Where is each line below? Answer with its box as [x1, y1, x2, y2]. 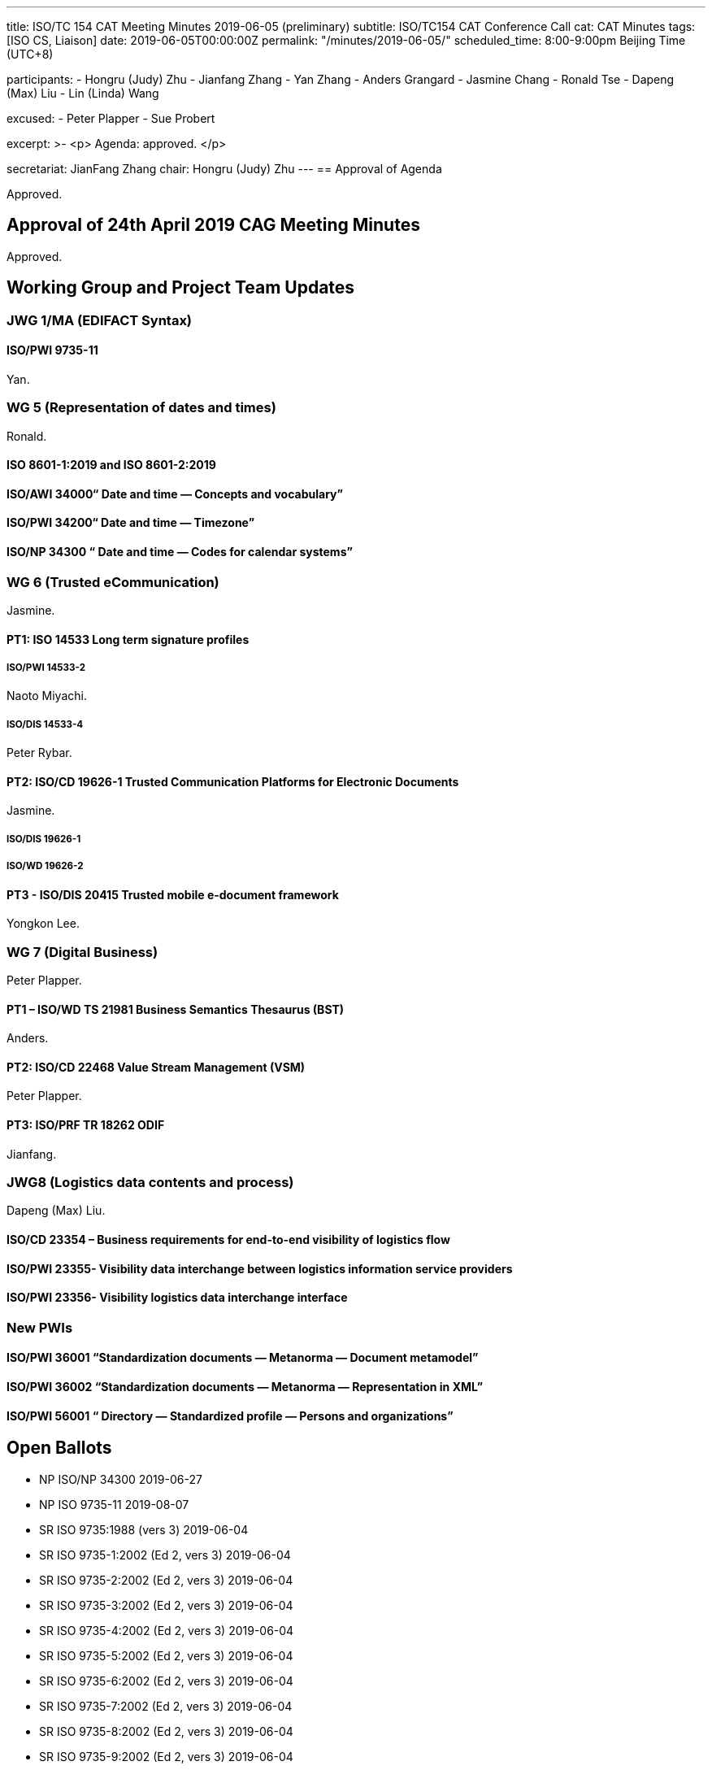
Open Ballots [7, 1437, 112, 1459]
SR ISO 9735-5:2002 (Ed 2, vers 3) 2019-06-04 [39, 1648, 293, 1663]
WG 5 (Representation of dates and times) [7, 399, 276, 416]
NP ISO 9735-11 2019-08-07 [39, 1497, 189, 1511]
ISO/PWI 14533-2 [7, 662, 85, 674]
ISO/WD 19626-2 [7, 860, 84, 872]
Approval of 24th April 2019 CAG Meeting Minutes [7, 215, 420, 236]
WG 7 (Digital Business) [7, 943, 158, 960]
